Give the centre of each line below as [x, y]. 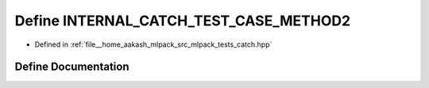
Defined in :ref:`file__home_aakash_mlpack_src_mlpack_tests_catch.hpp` [153, 44]
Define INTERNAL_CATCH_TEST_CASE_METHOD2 [183, 21]
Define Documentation [72, 67]
